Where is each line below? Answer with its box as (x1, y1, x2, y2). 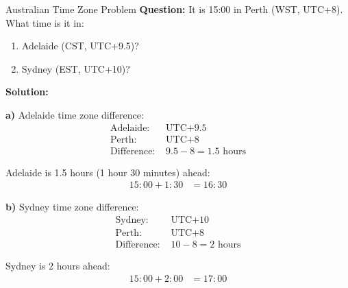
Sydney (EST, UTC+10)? (21, 61, 130, 75)
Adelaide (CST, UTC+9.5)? (21, 38, 139, 53)
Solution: (5, 84, 49, 99)
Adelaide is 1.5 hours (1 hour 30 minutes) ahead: (5, 165, 210, 179)
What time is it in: (5, 15, 84, 29)
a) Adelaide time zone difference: (5, 107, 144, 121)
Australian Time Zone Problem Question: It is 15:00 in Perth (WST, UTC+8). (5, 2, 343, 16)
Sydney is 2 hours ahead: (5, 258, 110, 272)
